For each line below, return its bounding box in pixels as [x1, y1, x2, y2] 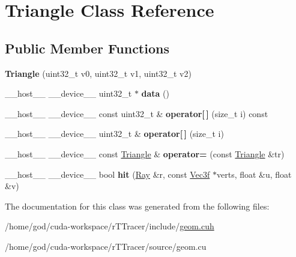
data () [141, 87, 170, 100]
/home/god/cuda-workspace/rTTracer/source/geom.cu [5, 240, 207, 252]
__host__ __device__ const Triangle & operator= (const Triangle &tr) [5, 147, 285, 160]
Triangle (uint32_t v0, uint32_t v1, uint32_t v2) [5, 67, 192, 79]
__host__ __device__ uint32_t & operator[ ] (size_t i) [5, 127, 224, 140]
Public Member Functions [5, 38, 169, 57]
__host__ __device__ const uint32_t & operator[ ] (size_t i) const [5, 107, 268, 119]
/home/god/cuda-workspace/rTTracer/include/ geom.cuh [5, 220, 214, 232]
